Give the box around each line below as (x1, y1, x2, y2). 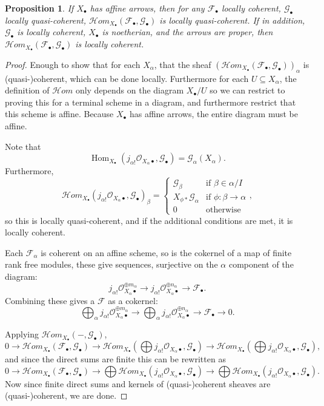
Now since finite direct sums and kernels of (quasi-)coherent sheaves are (5, 377, 271, 390)
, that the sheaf (154, 58, 211, 70)
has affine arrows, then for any (90, 2, 205, 14)
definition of (5, 84, 50, 96)
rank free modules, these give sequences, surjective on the (5, 258, 218, 271)
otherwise (206, 206, 241, 215)
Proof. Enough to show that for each (5, 58, 141, 70)
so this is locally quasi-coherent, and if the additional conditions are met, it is (5, 214, 293, 226)
